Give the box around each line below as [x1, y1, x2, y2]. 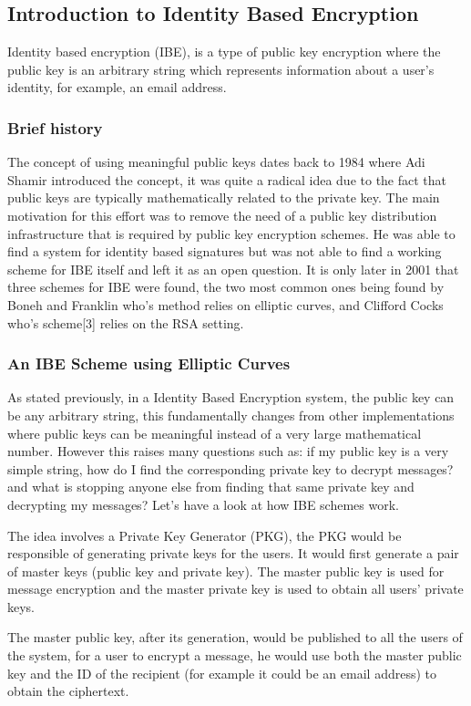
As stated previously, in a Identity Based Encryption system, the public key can [7, 388, 455, 407]
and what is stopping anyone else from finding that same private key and [7, 477, 415, 496]
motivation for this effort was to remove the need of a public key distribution [7, 205, 437, 224]
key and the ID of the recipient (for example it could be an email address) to [7, 663, 437, 682]
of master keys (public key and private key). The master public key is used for [7, 561, 445, 580]
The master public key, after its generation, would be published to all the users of [7, 628, 463, 647]
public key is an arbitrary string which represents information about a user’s [7, 59, 435, 78]
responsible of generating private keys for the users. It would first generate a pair [7, 544, 459, 563]
